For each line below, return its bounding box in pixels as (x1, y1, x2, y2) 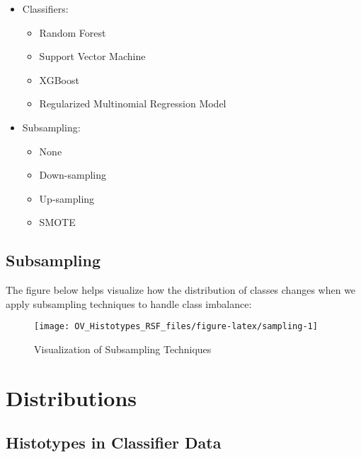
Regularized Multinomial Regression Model (39, 96, 227, 111)
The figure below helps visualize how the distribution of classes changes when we (6, 283, 356, 297)
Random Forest (39, 25, 106, 40)
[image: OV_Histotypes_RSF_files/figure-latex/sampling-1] (34, 321, 318, 332)
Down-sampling (39, 167, 106, 182)
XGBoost (39, 72, 79, 87)
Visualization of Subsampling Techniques (34, 341, 212, 356)
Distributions (6, 383, 137, 412)
